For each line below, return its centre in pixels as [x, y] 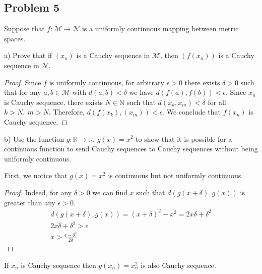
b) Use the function [34, 139]
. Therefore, [67, 112]
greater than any [30, 202]
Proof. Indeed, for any [38, 192]
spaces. [15, 38]
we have [141, 92]
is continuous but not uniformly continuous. [176, 175]
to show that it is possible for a [184, 139]
